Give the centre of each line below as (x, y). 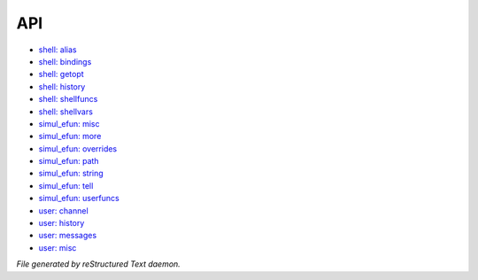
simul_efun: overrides (78, 148)
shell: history (62, 86)
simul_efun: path (69, 161)
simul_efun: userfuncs (79, 198)
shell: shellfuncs (68, 99)
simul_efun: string (71, 174)
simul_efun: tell (66, 185)
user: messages (68, 236)
